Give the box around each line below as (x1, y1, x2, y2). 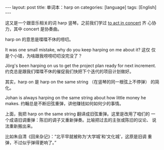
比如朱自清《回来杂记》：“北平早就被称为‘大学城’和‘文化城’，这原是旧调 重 (5, 133, 152, 139)
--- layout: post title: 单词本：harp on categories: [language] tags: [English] (5, 4, 157, 10)
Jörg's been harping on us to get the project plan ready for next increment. (5, 63, 157, 68)
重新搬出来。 (9, 123, 35, 129)
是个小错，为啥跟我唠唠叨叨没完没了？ (5, 53, 82, 59)
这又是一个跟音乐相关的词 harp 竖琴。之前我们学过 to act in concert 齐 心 (5, 20, 152, 25)
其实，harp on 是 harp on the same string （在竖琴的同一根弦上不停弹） (5, 79, 150, 85)
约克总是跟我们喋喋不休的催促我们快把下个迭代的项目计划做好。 (5, 68, 134, 74)
